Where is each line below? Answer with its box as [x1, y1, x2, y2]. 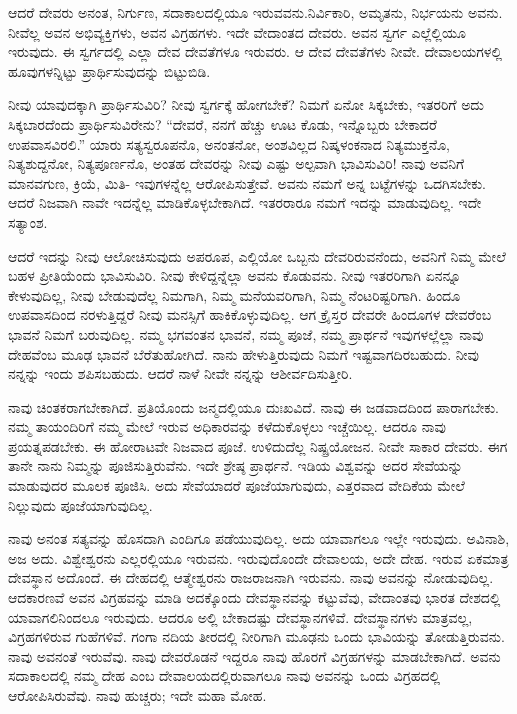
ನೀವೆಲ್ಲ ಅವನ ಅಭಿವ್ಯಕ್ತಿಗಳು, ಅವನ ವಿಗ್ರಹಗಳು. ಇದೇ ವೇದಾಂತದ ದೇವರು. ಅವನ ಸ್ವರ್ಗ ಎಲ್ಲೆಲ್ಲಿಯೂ [8, 21, 466, 42]
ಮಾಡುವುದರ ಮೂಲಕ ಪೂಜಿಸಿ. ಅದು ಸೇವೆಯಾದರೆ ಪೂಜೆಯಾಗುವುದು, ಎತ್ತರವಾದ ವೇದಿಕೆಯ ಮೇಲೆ [8, 475, 465, 496]
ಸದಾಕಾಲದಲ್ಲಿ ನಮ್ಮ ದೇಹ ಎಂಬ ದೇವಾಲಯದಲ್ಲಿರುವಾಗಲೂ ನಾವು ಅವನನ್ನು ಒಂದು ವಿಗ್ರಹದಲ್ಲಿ [8, 665, 441, 686]
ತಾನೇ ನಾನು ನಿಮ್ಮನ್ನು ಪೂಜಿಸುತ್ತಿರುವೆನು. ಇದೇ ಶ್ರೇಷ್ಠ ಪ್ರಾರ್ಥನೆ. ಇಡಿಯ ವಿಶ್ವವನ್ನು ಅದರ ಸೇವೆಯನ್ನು [8, 455, 463, 476]
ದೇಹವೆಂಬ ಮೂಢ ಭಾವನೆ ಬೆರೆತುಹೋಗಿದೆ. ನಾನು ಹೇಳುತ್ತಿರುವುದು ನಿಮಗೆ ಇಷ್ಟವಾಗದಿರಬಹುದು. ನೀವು [8, 343, 479, 364]
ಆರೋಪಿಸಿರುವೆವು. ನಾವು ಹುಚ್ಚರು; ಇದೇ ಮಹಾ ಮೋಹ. [8, 685, 267, 705]
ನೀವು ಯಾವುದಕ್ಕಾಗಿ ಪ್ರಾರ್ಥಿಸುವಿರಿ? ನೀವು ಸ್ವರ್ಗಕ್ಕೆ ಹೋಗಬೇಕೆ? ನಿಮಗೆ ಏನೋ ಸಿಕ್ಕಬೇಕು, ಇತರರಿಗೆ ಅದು [8, 94, 484, 115]
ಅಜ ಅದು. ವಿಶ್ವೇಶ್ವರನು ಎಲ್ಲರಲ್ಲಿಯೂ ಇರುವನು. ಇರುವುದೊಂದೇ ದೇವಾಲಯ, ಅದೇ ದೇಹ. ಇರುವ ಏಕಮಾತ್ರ [8, 547, 509, 568]
